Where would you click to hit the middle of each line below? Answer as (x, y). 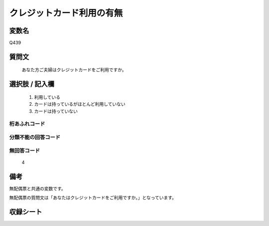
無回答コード (25, 151)
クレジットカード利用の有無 (66, 13)
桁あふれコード (27, 124)
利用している (47, 97)
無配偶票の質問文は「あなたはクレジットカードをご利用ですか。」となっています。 (93, 198)
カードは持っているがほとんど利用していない (80, 104)
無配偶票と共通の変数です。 (37, 188)
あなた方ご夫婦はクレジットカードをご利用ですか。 (74, 70)
